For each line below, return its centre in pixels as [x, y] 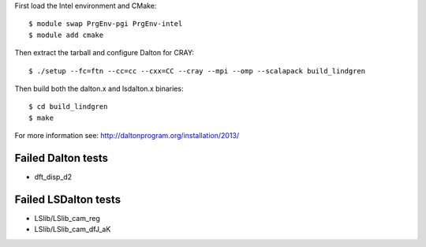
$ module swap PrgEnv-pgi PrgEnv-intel [106, 24]
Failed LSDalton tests [68, 199]
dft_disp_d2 [53, 177]
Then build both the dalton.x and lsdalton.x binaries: [99, 88]
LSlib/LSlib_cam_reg [67, 218]
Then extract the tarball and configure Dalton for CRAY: [105, 53]
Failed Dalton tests [62, 158]
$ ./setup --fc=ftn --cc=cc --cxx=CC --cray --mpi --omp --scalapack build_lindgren [197, 71]
